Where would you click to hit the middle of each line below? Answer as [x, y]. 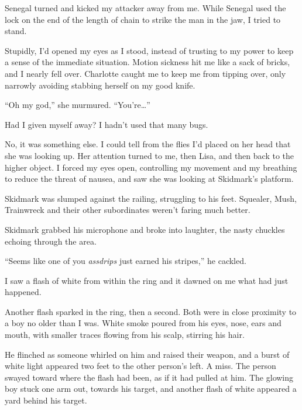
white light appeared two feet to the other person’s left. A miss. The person [140, 366]
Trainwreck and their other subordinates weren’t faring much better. [128, 210]
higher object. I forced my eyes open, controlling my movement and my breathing [151, 167]
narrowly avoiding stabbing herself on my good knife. [100, 85]
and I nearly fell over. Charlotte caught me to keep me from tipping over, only [145, 73]
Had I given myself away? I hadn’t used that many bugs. [107, 124]
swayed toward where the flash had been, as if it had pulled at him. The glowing [149, 377]
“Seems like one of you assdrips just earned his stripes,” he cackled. [126, 261]
